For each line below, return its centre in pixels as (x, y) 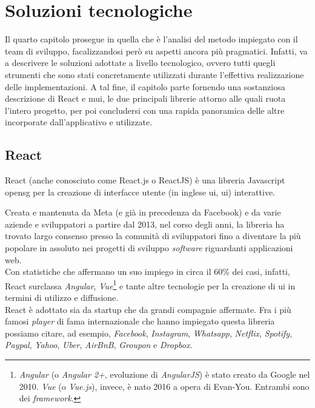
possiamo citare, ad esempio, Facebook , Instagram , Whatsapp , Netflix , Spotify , (149, 333)
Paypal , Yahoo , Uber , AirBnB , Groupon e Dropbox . (99, 345)
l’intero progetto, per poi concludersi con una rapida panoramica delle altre (145, 110)
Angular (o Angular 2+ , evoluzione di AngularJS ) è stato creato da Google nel (164, 374)
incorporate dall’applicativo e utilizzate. (79, 122)
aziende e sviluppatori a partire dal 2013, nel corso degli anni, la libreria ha (145, 224)
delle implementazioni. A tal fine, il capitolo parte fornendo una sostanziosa (145, 86)
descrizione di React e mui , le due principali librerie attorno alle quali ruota (145, 98)
